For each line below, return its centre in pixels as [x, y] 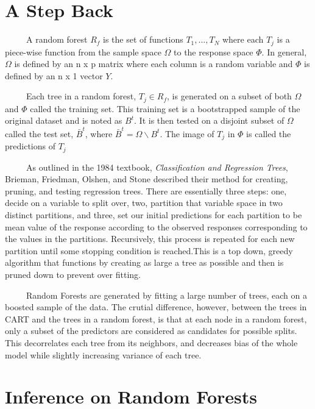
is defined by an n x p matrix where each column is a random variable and [154, 64]
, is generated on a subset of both [229, 96]
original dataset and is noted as [64, 120]
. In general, [284, 52]
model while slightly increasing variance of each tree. [103, 354]
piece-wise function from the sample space [83, 52]
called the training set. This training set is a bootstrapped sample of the [165, 108]
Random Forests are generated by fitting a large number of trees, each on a [166, 295]
